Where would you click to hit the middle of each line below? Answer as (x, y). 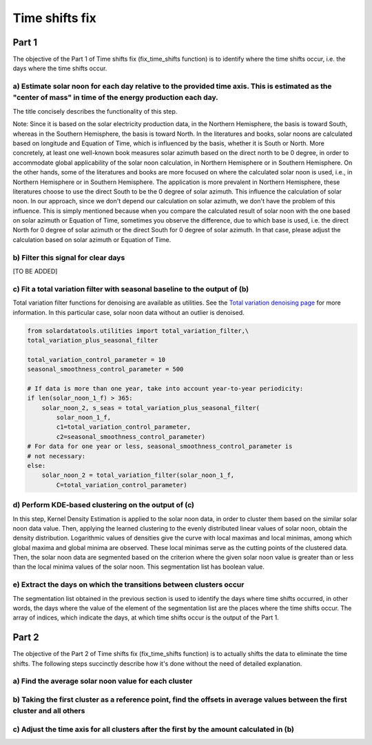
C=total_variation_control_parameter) (122, 485)
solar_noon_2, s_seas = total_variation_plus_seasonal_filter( (151, 408)
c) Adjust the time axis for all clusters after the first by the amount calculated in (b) (153, 729)
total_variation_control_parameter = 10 (96, 359)
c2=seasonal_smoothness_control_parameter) (131, 437)
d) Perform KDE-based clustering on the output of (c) (103, 505)
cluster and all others (49, 711)
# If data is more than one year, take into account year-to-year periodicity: (165, 388)
